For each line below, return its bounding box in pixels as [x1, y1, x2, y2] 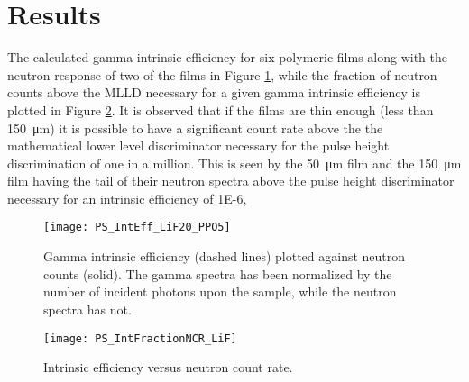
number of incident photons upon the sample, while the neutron [43, 282, 397, 301]
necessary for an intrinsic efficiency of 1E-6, [7, 188, 247, 207]
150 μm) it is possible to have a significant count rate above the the [7, 118, 383, 137]
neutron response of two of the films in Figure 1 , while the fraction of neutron [7, 65, 437, 84]
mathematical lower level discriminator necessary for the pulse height [7, 136, 390, 155]
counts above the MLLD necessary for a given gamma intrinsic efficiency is [7, 83, 420, 102]
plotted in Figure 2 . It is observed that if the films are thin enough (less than [7, 100, 434, 119]
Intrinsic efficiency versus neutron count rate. [43, 358, 293, 377]
